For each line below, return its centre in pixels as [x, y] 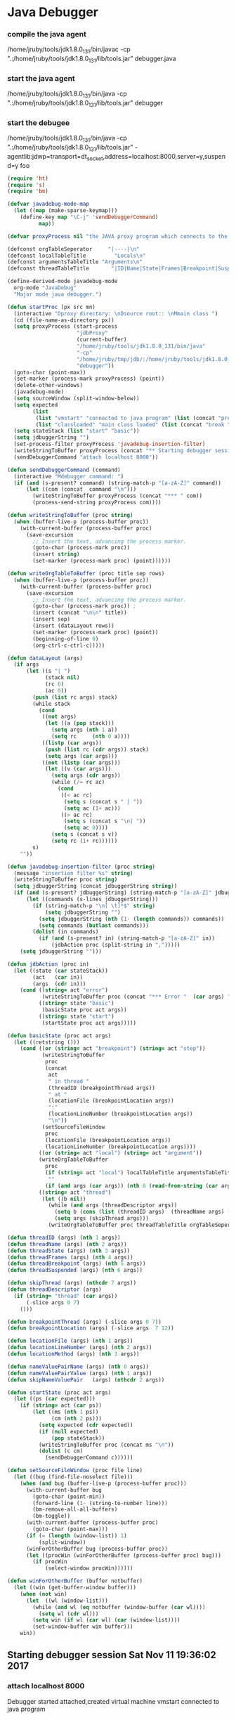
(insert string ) [56, 554]
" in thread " [69, 1081]
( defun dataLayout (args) [45, 658]
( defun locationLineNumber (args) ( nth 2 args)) [80, 1348]
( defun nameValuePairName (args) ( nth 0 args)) [78, 1367]
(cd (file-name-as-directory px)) [64, 320]
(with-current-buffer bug [64, 1490]
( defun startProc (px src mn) [52, 307]
